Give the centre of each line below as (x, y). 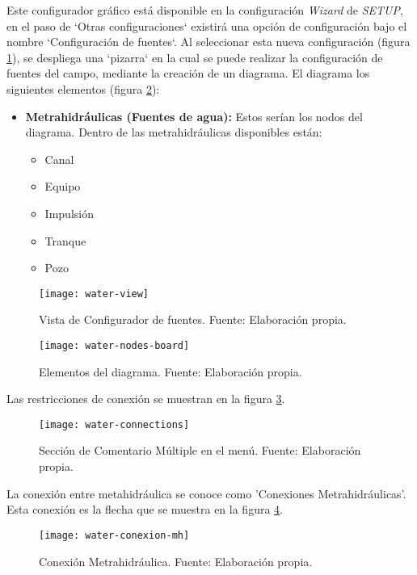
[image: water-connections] (114, 424)
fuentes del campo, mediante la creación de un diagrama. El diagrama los (188, 73)
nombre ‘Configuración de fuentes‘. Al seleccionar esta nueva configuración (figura (208, 42)
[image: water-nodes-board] (114, 345)
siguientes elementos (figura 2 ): (83, 88)
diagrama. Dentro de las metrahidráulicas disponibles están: (174, 132)
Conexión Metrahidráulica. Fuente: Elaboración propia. (176, 561)
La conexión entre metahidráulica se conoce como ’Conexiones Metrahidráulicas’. (206, 493)
